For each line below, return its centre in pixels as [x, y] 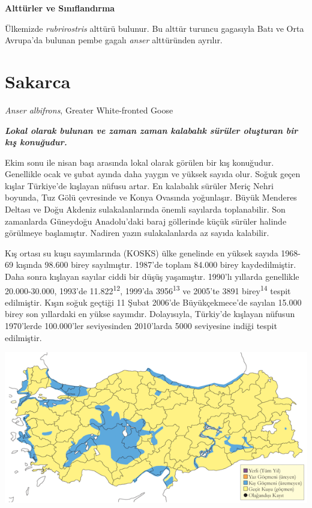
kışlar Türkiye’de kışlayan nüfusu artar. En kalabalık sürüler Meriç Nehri [139, 185]
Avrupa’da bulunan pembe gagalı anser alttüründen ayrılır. [114, 40]
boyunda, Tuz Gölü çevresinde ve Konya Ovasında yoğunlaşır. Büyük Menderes [151, 197]
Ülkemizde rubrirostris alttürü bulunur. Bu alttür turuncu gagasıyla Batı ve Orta [154, 28]
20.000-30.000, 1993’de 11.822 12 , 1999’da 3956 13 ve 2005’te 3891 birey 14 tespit [148, 289]
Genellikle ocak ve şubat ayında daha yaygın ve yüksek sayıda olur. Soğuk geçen [153, 174]
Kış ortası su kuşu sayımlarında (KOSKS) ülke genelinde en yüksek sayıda [142, 252]
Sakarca [38, 81]
